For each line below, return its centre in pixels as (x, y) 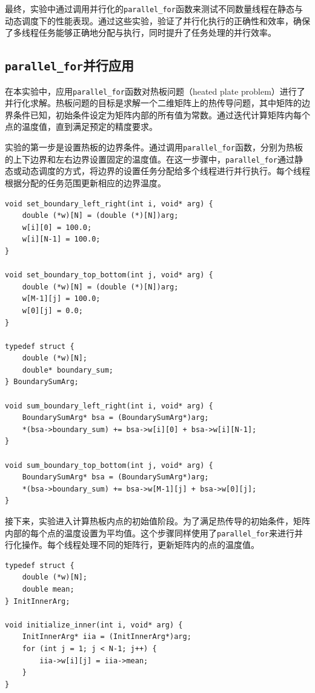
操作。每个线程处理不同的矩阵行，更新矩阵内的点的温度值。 (140, 545)
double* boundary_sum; (68, 370)
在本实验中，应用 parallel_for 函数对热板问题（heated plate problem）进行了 (155, 91)
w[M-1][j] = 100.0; (61, 299)
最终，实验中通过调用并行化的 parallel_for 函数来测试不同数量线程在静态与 (154, 8)
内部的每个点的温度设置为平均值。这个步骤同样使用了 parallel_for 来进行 (150, 532)
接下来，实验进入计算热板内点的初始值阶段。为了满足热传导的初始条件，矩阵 (157, 521)
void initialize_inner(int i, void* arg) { (94, 625)
